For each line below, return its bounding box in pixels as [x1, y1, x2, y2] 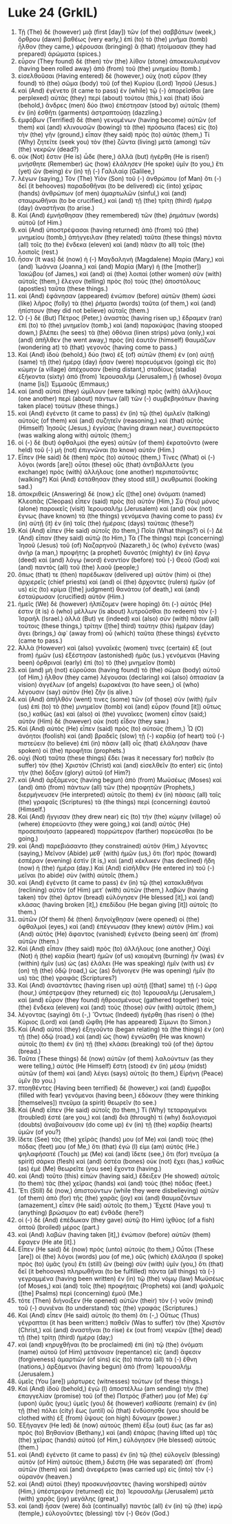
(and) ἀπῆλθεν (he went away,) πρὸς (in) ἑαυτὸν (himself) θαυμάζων [17, 335, 216, 344]
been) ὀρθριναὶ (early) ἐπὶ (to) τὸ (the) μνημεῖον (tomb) [17, 658, 176, 667]
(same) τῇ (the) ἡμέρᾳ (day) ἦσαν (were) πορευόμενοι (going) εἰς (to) [17, 358, 216, 366]
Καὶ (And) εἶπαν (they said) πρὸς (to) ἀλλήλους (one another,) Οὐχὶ [17, 944, 211, 952]
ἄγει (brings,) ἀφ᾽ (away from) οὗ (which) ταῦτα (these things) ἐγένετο [17, 629, 220, 637]
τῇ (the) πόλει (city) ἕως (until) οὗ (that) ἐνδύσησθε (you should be [17, 1406, 209, 1414]
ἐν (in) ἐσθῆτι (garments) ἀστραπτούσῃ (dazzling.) [17, 108, 162, 117]
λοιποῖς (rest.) [17, 247, 59, 256]
